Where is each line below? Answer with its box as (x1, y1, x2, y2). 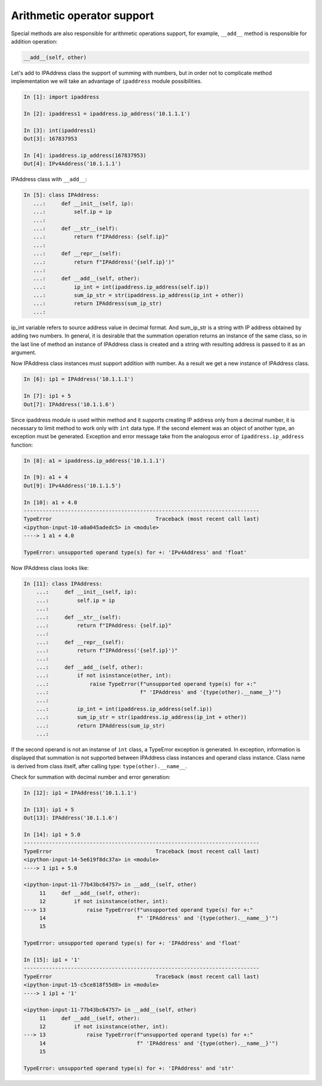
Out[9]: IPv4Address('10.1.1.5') (23, 482, 122, 489)
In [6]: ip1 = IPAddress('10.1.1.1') (23, 376, 134, 383)
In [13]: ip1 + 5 (23, 806, 75, 813)
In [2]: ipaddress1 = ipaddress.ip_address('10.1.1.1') (23, 110, 191, 117)
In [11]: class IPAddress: (23, 580, 103, 587)
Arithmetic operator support (11, 9, 154, 22)
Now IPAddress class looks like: (11, 564, 89, 571)
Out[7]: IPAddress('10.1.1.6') (23, 401, 116, 408)
